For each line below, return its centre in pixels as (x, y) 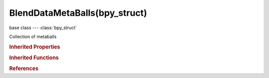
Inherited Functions (34, 58)
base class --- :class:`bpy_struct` (43, 28)
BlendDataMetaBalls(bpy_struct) (78, 13)
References (24, 69)
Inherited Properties (35, 47)
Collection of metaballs (33, 37)
